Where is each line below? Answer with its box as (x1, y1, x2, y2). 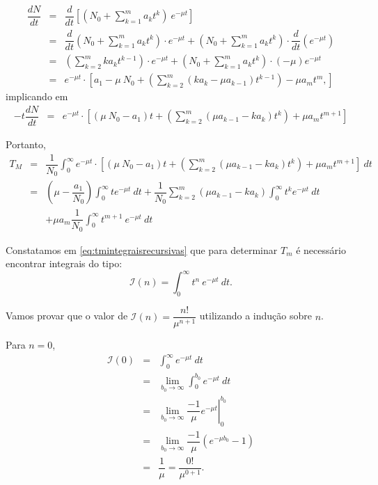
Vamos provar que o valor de (6, 308, 128, 323)
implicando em (6, 89, 68, 104)
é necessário (296, 242, 346, 257)
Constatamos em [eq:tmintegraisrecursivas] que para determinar (6, 242, 278, 257)
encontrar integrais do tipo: (6, 256, 123, 271)
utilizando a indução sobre (199, 308, 312, 323)
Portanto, (6, 136, 46, 151)
